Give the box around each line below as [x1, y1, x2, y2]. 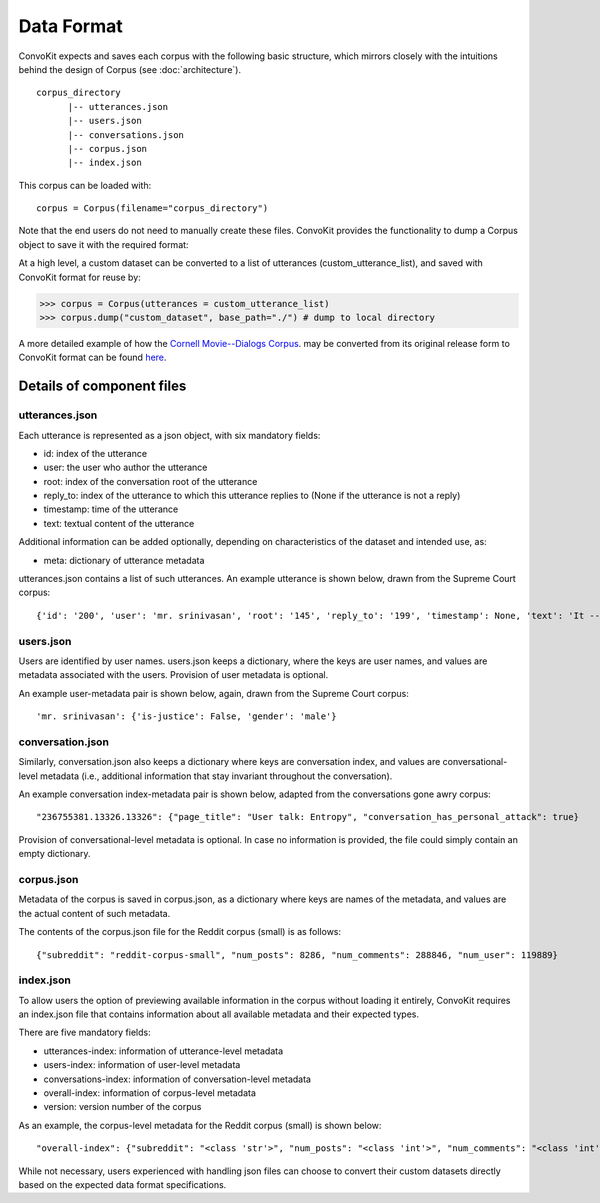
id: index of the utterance [43, 447, 148, 459]
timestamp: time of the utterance [43, 503, 179, 515]
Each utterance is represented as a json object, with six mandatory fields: [18, 429, 321, 441]
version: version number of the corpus [43, 1101, 202, 1113]
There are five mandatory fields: [18, 1026, 151, 1039]
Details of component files [18, 378, 187, 395]
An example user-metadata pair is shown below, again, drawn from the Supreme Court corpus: [18, 687, 409, 699]
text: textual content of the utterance [43, 517, 195, 529]
